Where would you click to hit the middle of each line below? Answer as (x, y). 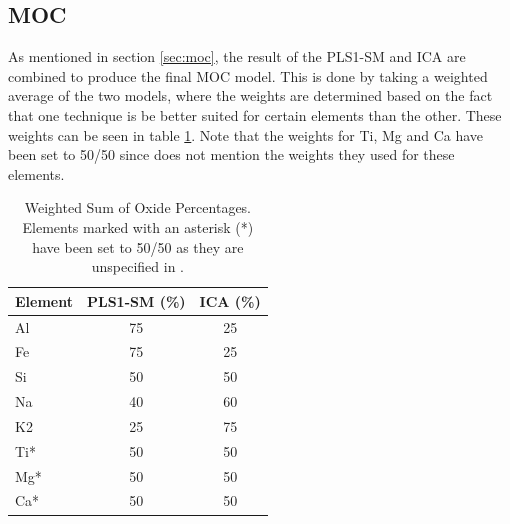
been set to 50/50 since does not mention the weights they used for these (231, 154)
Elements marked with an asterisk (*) (138, 226)
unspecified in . (138, 266)
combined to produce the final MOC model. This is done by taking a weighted (248, 75)
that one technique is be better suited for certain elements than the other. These (255, 114)
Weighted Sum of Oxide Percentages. (138, 207)
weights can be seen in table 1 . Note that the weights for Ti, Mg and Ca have (246, 134)
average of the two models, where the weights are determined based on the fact (250, 95)
